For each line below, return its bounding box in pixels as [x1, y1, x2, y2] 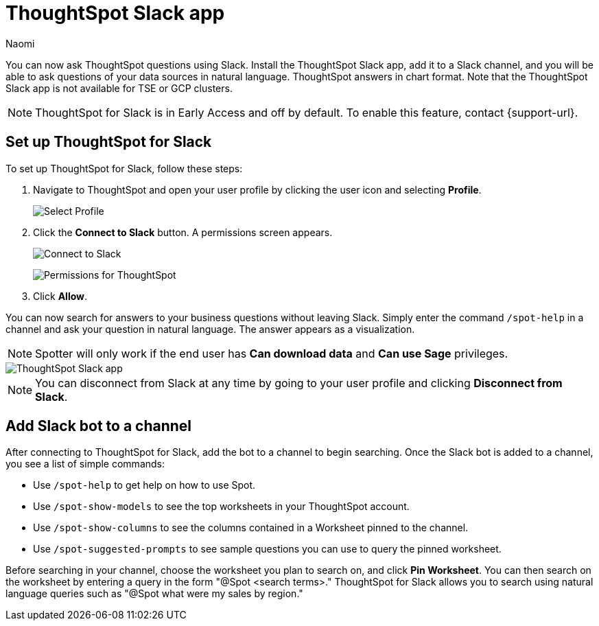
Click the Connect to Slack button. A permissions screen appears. [33, 226, 333, 238]
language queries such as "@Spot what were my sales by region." [5, 588, 303, 600]
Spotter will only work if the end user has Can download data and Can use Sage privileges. [35, 346, 508, 360]
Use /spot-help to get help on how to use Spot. [33, 479, 256, 491]
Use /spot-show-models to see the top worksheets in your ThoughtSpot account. [33, 500, 410, 513]
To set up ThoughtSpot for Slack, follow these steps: [5, 162, 243, 174]
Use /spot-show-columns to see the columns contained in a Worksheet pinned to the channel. [33, 522, 469, 534]
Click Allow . [33, 290, 88, 302]
